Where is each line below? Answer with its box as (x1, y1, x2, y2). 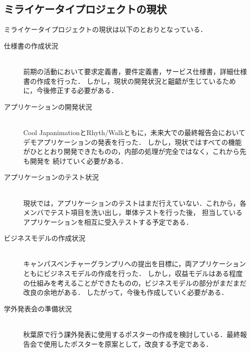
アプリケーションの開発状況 (4, 101, 92, 111)
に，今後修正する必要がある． (23, 85, 118, 95)
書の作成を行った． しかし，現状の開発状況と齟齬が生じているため (23, 76, 236, 86)
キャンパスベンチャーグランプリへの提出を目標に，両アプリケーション (23, 259, 246, 269)
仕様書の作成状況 (4, 40, 58, 50)
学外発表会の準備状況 (4, 303, 72, 313)
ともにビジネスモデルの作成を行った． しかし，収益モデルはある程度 (23, 268, 243, 278)
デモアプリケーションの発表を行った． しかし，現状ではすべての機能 (23, 137, 242, 147)
